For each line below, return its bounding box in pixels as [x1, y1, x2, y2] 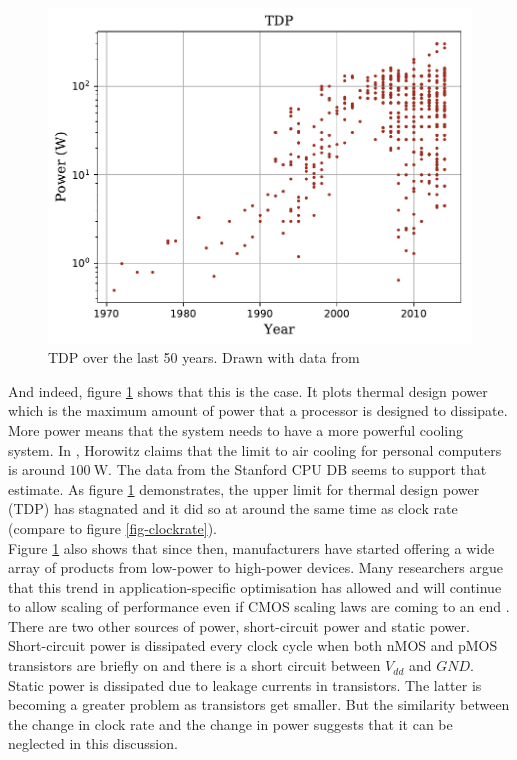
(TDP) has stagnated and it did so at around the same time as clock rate [8, 498, 458, 519]
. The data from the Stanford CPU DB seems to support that [108, 459, 487, 480]
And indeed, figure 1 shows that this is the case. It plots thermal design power [8, 380, 488, 401]
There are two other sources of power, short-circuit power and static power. [8, 615, 470, 636]
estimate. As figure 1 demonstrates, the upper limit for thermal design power [8, 478, 480, 499]
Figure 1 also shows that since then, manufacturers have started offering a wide [8, 537, 495, 558]
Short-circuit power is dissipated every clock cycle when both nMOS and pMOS [8, 635, 498, 656]
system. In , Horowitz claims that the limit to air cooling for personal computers [8, 439, 502, 460]
